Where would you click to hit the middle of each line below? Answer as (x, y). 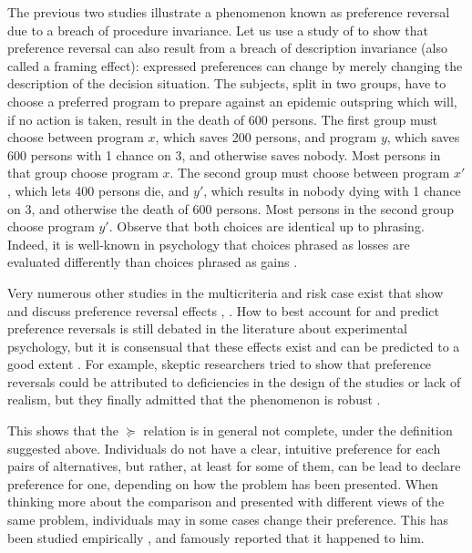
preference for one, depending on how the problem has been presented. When (223, 483)
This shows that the (63, 430)
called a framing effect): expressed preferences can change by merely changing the (235, 65)
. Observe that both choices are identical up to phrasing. (267, 226)
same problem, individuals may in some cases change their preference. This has (228, 520)
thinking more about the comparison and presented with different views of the (226, 502)
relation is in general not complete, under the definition (298, 430)
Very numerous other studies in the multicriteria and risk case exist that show (226, 292)
